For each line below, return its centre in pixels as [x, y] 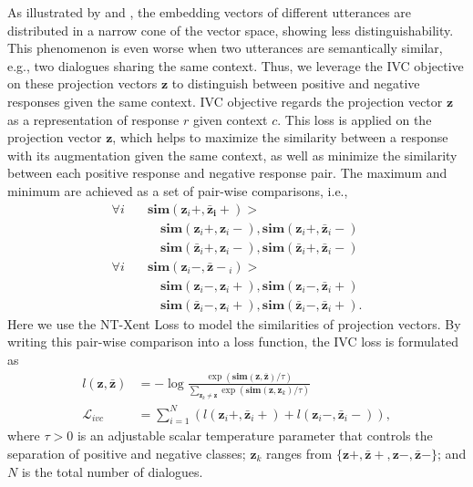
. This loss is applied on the [355, 119]
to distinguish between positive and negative [296, 83]
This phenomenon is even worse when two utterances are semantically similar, [225, 48]
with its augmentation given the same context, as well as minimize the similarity [232, 155]
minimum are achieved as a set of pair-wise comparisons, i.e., [178, 190]
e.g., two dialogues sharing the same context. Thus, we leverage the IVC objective [236, 65]
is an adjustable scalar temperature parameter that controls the [255, 435]
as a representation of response [93, 119]
